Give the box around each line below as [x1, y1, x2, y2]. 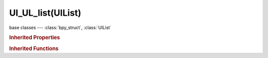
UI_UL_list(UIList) [9, 7, 81, 18]
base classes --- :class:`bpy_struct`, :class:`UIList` [9, 25, 112, 30]
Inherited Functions [9, 45, 59, 52]
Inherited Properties [9, 34, 61, 41]
